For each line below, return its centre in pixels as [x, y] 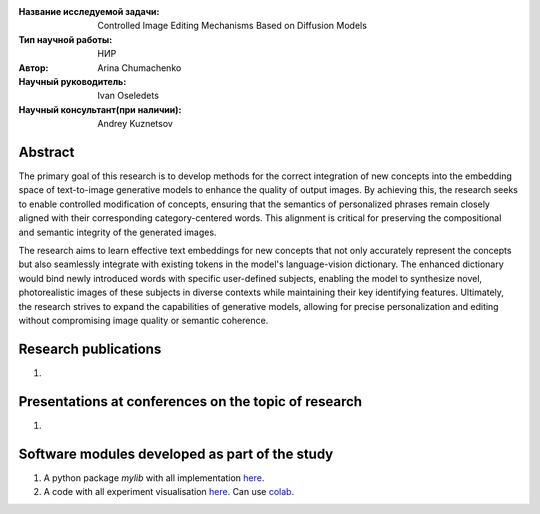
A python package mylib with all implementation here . [154, 477]
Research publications [90, 348]
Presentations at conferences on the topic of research [190, 401]
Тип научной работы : [65, 39]
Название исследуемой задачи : [89, 11]
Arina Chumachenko [139, 67]
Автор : [33, 67]
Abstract [46, 151]
